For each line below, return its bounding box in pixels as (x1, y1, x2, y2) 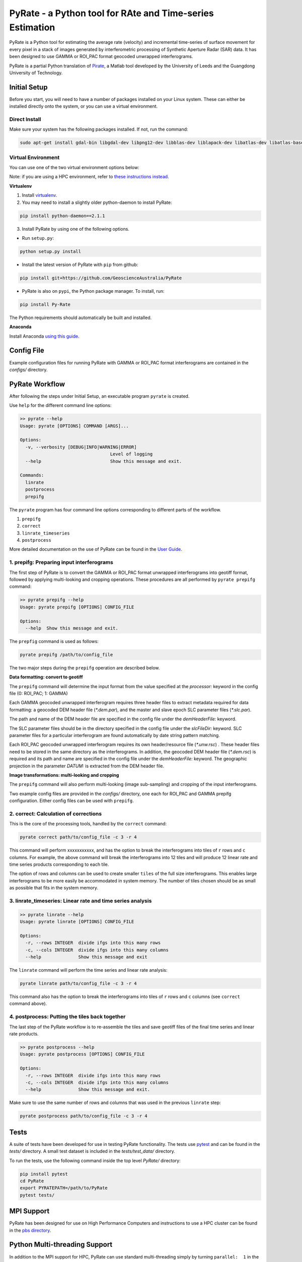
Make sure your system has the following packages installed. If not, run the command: (9, 126, 188, 132)
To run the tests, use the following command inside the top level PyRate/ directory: (9, 1158, 181, 1164)
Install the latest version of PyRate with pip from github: (22, 261, 138, 268)
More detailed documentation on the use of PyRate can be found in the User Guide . (9, 546, 182, 552)
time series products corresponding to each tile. (9, 861, 109, 868)
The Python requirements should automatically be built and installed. (9, 314, 152, 321)
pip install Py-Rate (20, 301, 70, 307)
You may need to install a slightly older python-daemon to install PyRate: (22, 199, 172, 205)
